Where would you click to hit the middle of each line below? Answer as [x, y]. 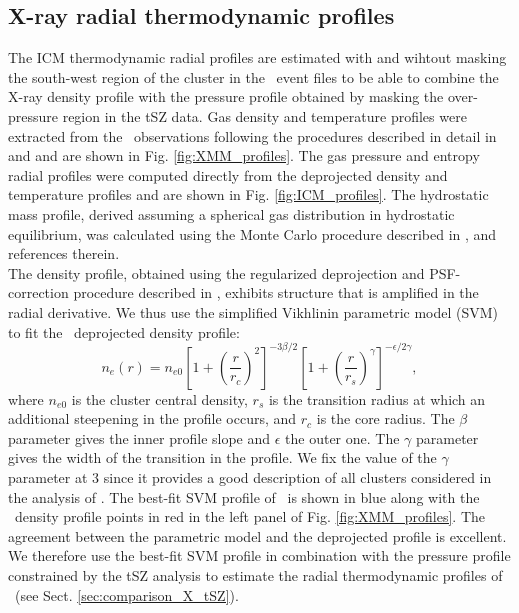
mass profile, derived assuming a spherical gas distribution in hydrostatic [231, 213]
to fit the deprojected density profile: [124, 331]
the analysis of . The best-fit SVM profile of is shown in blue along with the [244, 496]
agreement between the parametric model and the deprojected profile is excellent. [257, 535]
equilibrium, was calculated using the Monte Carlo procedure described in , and [252, 233]
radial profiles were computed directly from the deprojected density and [228, 174]
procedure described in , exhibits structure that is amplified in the [276, 292]
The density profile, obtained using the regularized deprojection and [216, 272]
